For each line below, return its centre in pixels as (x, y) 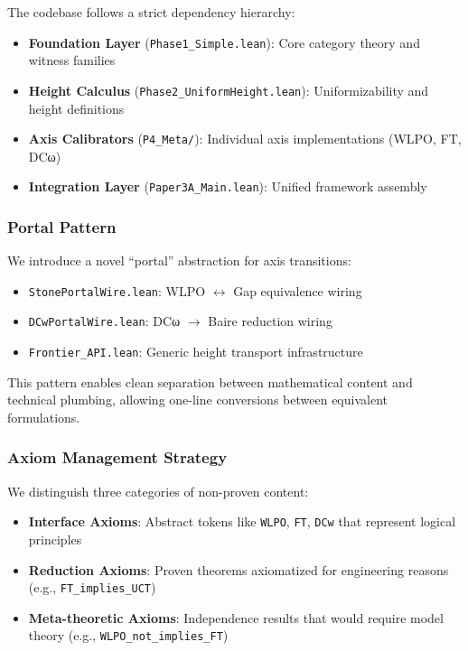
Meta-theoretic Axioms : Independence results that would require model (236, 617)
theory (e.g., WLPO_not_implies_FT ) (128, 635)
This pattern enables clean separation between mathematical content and (210, 381)
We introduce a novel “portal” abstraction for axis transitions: (179, 260)
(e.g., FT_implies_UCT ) (92, 587)
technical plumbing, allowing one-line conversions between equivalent (197, 400)
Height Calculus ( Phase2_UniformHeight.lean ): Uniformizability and (229, 90)
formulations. (44, 417)
